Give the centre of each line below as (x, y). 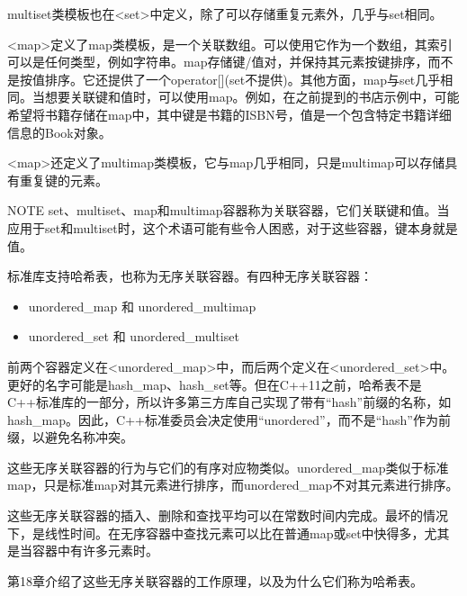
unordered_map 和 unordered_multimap (142, 306)
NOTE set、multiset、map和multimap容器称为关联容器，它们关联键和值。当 (229, 210)
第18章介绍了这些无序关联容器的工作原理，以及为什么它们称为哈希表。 (215, 580)
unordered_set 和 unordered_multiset (134, 336)
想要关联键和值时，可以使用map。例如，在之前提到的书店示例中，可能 (252, 97)
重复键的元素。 (63, 180)
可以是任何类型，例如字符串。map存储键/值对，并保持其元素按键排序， (218, 62)
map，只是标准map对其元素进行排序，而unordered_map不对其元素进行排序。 (233, 485)
